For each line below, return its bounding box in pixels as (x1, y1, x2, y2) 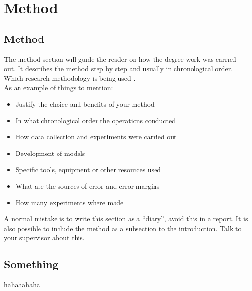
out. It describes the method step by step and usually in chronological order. (4, 63, 233, 74)
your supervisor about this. (4, 233, 85, 243)
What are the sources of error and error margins (15, 180, 160, 191)
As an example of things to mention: (4, 82, 113, 93)
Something (4, 256, 58, 272)
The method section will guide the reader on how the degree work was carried (4, 54, 236, 64)
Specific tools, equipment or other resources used (15, 164, 161, 175)
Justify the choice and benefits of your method (15, 98, 155, 109)
